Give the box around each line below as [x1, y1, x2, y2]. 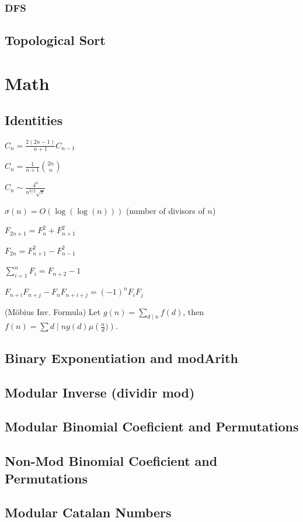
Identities [5, 111, 63, 129]
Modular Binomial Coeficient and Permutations [5, 417, 299, 435]
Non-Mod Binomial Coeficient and [5, 452, 218, 470]
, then [183, 305, 204, 317]
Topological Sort [5, 31, 106, 49]
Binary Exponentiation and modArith [5, 348, 238, 367]
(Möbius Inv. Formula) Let [5, 305, 101, 317]
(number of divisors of [126, 204, 205, 216]
